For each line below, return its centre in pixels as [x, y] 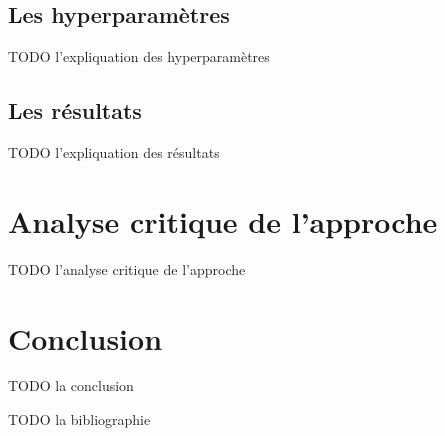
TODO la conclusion [71, 385]
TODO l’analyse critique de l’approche [127, 268]
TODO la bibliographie [79, 419]
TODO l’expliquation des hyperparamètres [139, 56]
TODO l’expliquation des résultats [114, 152]
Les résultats [75, 110]
